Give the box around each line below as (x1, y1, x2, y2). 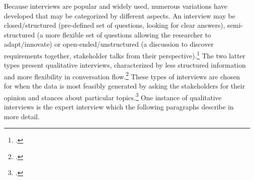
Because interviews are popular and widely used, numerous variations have (4, 1, 228, 11)
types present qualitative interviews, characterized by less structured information (4, 60, 246, 70)
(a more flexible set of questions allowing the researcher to (37, 29, 212, 39)
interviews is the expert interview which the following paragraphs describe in (4, 101, 234, 111)
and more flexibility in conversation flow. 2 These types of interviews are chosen (4, 70, 240, 81)
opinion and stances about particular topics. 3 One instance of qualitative (4, 90, 222, 102)
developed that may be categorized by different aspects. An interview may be (4, 10, 235, 20)
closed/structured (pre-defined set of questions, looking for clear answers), (4, 20, 225, 30)
